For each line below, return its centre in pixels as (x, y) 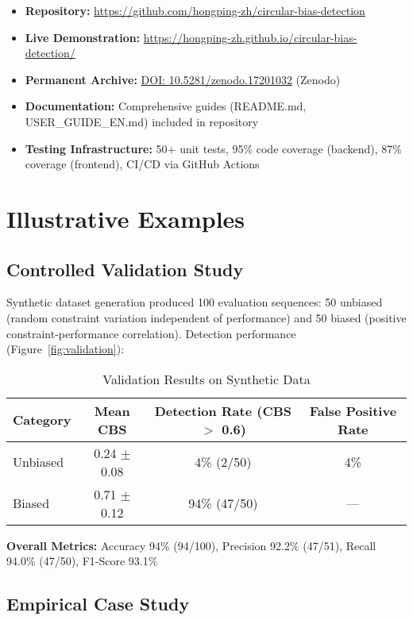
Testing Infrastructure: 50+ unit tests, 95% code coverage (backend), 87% (213, 148)
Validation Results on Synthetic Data (206, 379)
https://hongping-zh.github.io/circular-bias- (250, 37)
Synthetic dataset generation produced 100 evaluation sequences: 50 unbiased (195, 302)
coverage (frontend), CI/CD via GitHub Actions (142, 164)
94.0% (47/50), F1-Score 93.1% (82, 561)
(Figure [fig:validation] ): (66, 349)
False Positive (353, 410)
